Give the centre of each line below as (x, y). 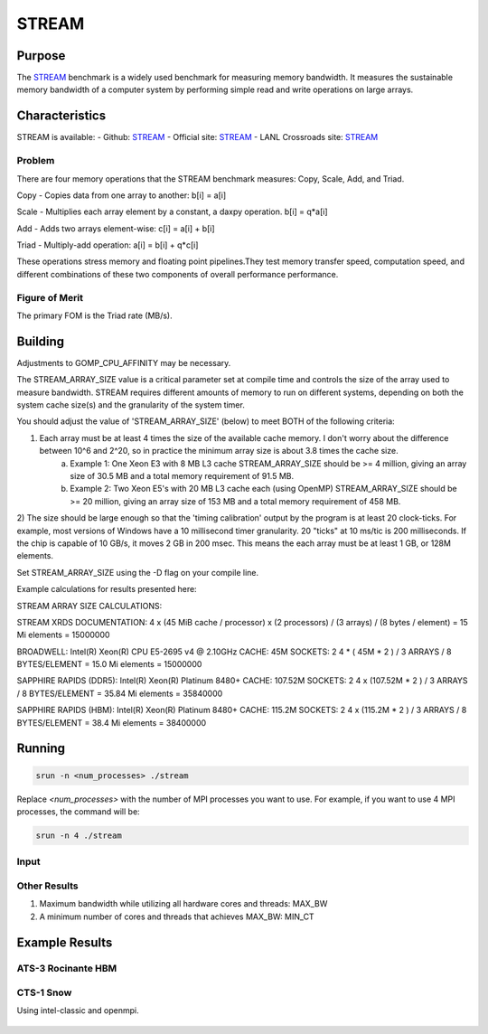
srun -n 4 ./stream (79, 836)
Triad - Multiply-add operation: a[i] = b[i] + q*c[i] (108, 245)
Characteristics (61, 116)
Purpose (41, 56)
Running (41, 749)
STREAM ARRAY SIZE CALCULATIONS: (89, 606)
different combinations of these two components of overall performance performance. (178, 274)
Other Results (47, 886)
